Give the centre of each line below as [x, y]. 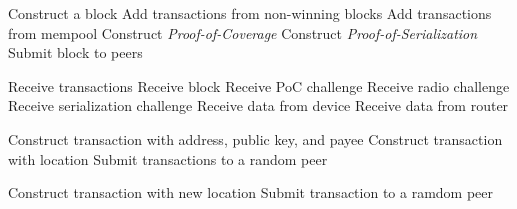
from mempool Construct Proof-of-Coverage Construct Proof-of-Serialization [243, 32]
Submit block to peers [75, 52]
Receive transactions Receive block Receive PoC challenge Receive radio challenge [259, 85]
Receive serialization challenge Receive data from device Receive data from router [258, 105]
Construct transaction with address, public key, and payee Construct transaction [255, 138]
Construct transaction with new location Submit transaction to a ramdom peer [251, 192]
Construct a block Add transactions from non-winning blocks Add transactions [250, 13]
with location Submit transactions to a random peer [168, 158]
